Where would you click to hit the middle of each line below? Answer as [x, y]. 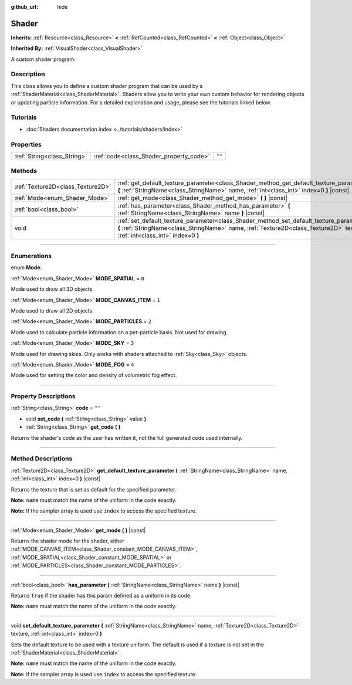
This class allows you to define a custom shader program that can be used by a [107, 86]
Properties [26, 144]
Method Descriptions [42, 459]
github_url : [24, 7]
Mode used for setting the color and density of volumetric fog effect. [94, 375]
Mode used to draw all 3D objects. [52, 289]
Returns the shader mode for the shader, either [67, 541]
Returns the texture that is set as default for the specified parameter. [94, 489]
